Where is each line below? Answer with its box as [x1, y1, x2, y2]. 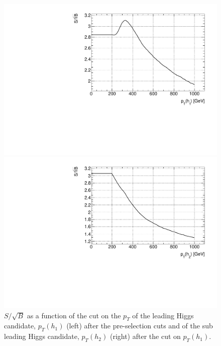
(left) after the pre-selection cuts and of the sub [66, 320, 213, 331]
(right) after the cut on [109, 331, 181, 341]
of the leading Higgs [132, 310, 194, 320]
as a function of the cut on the [27, 310, 121, 320]
